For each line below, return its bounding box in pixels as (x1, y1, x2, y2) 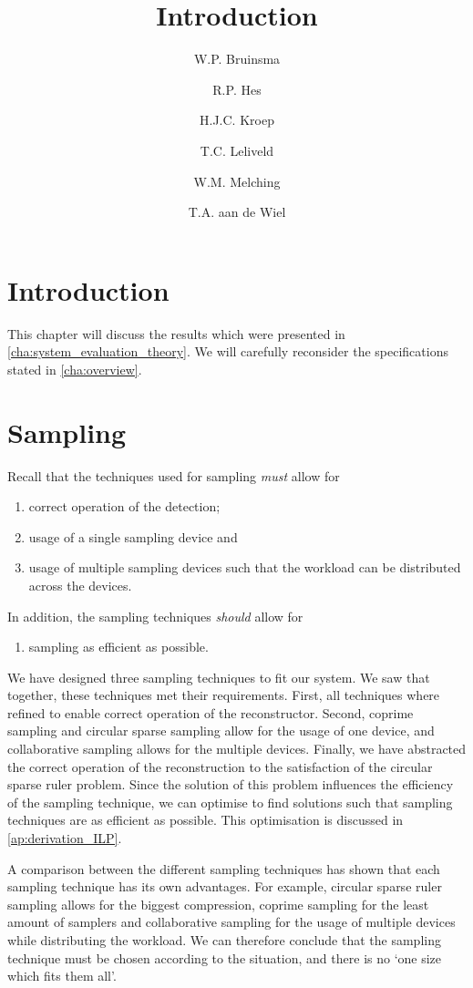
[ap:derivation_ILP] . (7, 828, 122, 848)
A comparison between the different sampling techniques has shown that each (7, 859, 440, 878)
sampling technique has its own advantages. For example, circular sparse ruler (7, 877, 442, 896)
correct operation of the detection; (28, 497, 221, 516)
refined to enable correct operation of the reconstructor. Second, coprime (7, 703, 414, 722)
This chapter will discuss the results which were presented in (7, 324, 345, 343)
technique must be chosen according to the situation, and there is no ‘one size (7, 948, 442, 967)
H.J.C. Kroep (200, 110, 274, 129)
